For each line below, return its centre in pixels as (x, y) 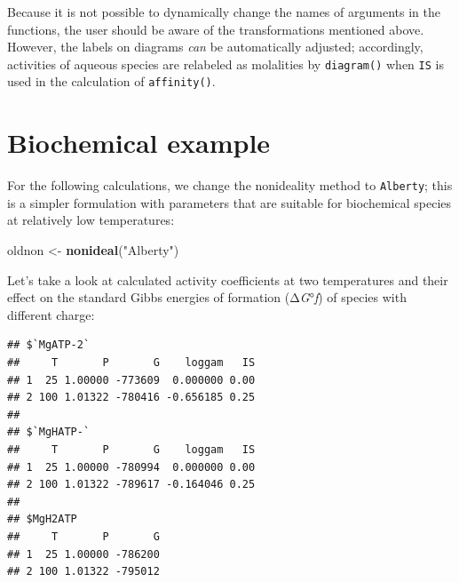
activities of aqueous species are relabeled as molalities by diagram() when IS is (226, 64)
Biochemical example (139, 143)
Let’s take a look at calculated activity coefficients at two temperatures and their (228, 279)
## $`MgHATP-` (49, 432)
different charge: (51, 314)
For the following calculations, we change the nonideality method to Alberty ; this (230, 185)
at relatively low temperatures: (91, 220)
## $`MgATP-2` (49, 345)
